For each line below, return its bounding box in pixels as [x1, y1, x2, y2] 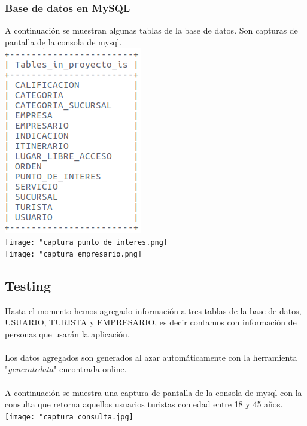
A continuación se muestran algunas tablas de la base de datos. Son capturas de [5, 24, 298, 36]
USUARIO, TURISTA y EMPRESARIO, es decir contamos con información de [5, 316, 297, 328]
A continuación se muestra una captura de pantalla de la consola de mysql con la [5, 386, 302, 398]
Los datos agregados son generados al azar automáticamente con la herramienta [5, 351, 297, 363]
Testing [5, 276, 51, 294]
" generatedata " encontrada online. [5, 363, 127, 375]
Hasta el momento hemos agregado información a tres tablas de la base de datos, [5, 304, 302, 317]
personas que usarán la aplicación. [5, 327, 130, 340]
